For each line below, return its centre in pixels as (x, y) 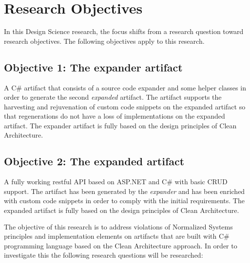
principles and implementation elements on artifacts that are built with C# (117, 236)
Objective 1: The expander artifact (93, 67)
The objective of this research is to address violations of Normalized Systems (118, 226)
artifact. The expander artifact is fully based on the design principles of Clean (120, 125)
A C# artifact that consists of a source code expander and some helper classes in (125, 87)
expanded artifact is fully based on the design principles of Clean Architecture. (122, 210)
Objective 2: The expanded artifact (94, 161)
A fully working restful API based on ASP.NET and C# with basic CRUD (116, 182)
